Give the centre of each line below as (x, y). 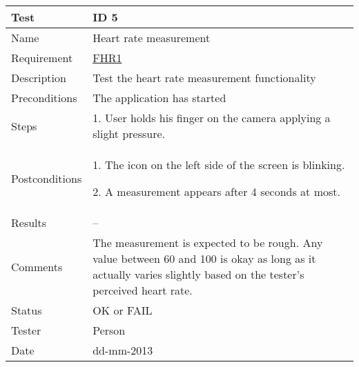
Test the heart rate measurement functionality (204, 78)
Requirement (42, 58)
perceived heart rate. (143, 290)
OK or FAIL (123, 310)
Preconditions (44, 98)
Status (27, 310)
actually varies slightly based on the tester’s (198, 274)
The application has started (159, 98)
